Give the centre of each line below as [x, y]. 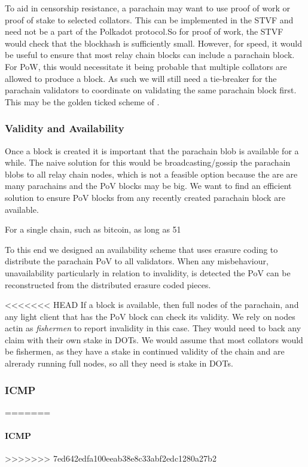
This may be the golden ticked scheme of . [82, 101]
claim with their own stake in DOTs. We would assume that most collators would [154, 339]
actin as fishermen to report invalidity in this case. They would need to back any [153, 328]
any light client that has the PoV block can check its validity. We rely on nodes [150, 316]
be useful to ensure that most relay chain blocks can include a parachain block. [150, 55]
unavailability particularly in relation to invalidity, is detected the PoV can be [148, 272]
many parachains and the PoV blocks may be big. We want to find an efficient [148, 186]
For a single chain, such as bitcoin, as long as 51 [93, 229]
